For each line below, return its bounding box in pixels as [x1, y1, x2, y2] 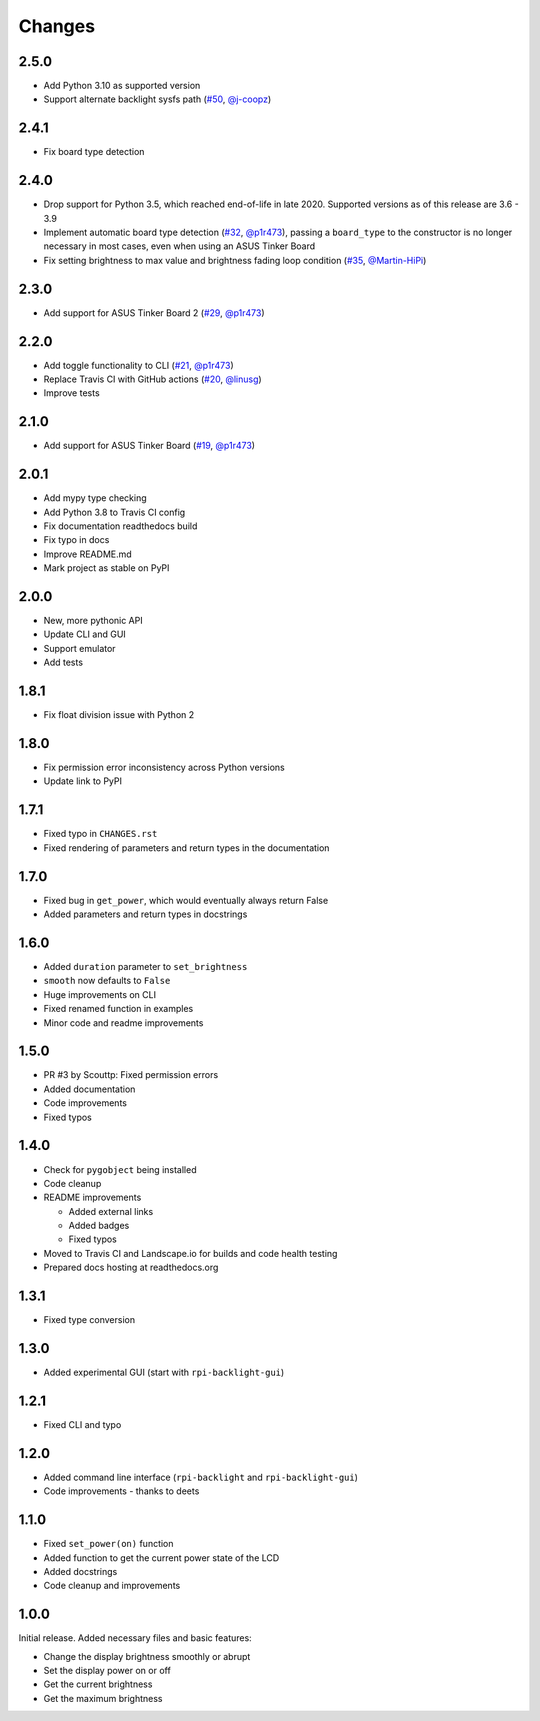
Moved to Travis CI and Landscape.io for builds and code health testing [43, 1247, 338, 1259]
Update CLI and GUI [43, 628, 127, 640]
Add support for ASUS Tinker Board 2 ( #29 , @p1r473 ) [43, 306, 265, 319]
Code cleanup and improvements [43, 1580, 181, 1592]
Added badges [68, 1220, 130, 1232]
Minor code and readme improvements [43, 1016, 204, 1029]
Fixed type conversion [43, 1314, 135, 1326]
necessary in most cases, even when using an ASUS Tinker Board [43, 240, 316, 252]
